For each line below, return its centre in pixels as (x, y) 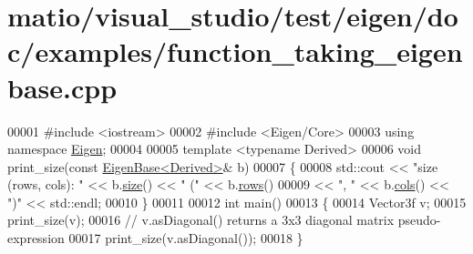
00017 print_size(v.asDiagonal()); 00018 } (186, 238)
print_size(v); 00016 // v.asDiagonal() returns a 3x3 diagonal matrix (201, 220)
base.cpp (62, 87)
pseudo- (419, 220)
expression (36, 238)
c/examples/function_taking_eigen (235, 51)
